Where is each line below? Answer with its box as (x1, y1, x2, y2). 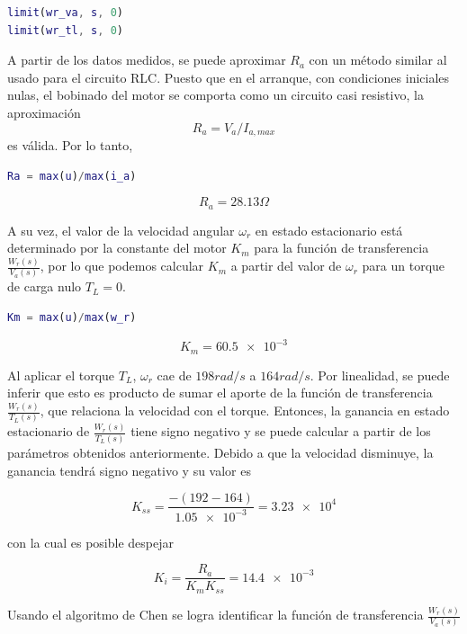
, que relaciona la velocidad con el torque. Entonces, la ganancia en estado (40, 401, 450, 420)
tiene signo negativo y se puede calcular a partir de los (130, 422, 431, 441)
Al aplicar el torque (7, 365, 115, 384)
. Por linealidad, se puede (310, 365, 450, 384)
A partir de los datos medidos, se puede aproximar (7, 50, 286, 69)
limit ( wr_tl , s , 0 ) (7, 23, 123, 37)
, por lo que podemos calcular (40, 256, 204, 275)
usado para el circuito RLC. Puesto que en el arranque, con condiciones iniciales (7, 67, 450, 86)
